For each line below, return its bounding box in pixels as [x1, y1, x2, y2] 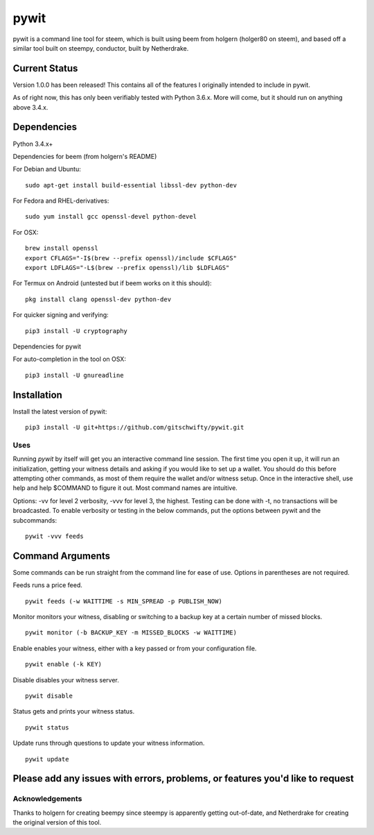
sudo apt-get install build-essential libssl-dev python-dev [25, 181, 237, 189]
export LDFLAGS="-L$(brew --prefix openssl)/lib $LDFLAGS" [25, 264, 230, 272]
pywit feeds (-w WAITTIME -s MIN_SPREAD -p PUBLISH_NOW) [25, 597, 223, 605]
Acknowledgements [12, 794, 82, 804]
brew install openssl [25, 244, 98, 253]
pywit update [25, 755, 69, 763]
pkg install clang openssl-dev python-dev [25, 295, 172, 303]
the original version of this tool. [12, 818, 102, 827]
